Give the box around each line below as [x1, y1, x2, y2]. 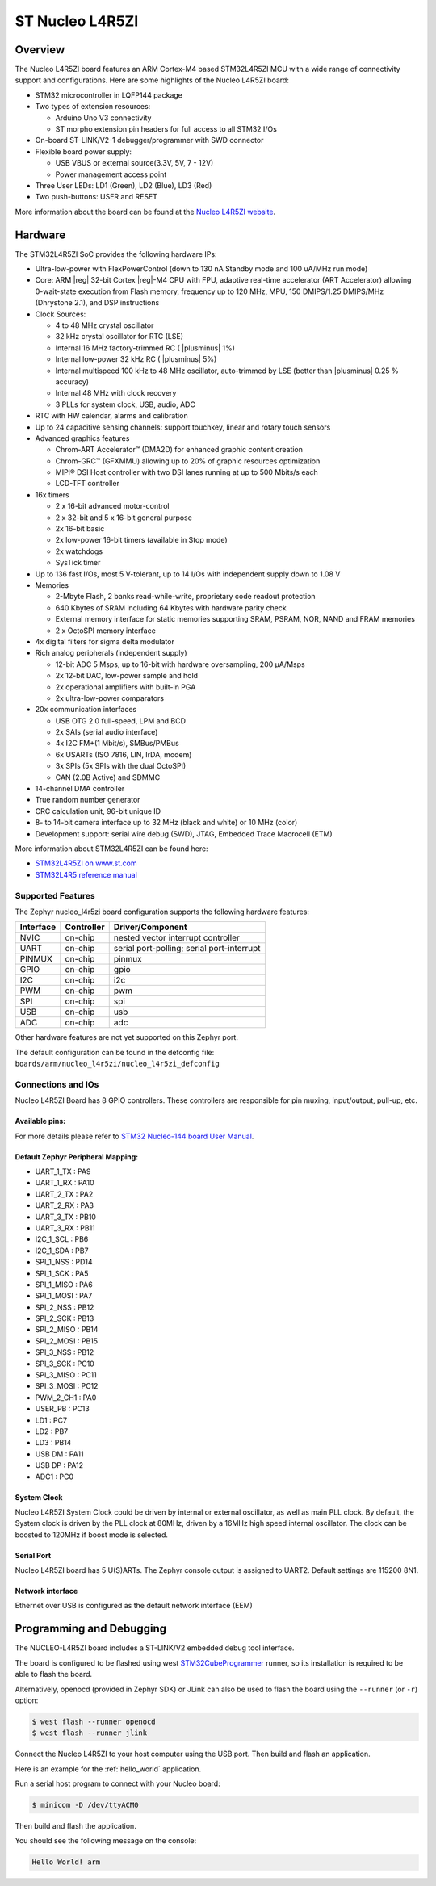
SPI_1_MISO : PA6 [35, 1280, 93, 1289]
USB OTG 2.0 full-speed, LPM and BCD [55, 715, 186, 726]
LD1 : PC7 [35, 1415, 68, 1425]
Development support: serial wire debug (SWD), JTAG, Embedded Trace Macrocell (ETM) [35, 828, 333, 839]
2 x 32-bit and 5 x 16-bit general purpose [55, 513, 193, 522]
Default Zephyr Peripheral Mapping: [15, 1151, 139, 1162]
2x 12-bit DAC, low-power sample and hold [55, 671, 198, 681]
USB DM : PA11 [35, 1449, 84, 1459]
